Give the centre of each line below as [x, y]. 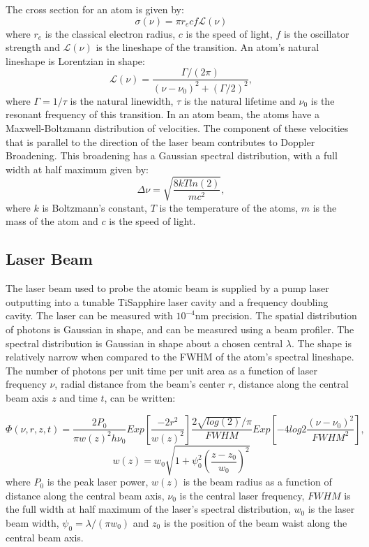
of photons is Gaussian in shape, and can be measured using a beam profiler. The [180, 329]
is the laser [331, 509]
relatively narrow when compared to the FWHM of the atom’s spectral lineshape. [180, 357]
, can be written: [140, 398]
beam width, [32, 522]
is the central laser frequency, [242, 495]
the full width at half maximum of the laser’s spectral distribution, [148, 509]
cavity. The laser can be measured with [89, 315]
